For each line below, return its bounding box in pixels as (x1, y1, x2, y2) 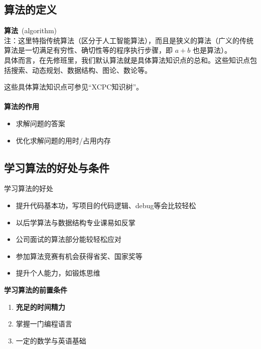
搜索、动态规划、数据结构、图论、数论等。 (11, 64, 152, 75)
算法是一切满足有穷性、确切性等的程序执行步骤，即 (4, 45, 173, 55)
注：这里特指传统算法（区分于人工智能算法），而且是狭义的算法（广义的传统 (4, 35, 253, 45)
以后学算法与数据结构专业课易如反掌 (16, 217, 136, 227)
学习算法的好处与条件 (4, 159, 109, 175)
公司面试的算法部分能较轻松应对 (16, 234, 121, 244)
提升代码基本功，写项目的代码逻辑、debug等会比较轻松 (16, 200, 196, 210)
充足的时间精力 (16, 301, 65, 312)
